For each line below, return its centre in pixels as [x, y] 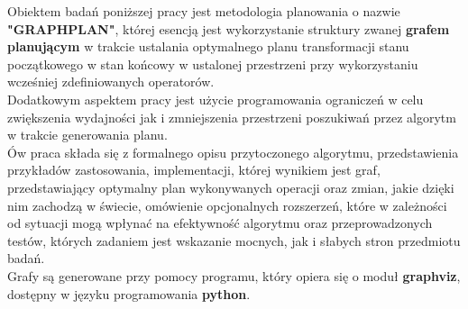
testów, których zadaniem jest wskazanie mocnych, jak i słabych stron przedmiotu [234, 240]
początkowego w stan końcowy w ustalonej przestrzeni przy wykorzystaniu [213, 64]
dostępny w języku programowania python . [129, 293]
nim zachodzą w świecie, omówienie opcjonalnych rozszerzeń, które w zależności [227, 205]
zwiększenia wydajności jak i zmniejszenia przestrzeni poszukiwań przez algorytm [232, 117]
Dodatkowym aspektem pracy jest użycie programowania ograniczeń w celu [216, 99]
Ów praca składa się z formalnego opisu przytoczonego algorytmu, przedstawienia [233, 152]
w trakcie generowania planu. [87, 135]
